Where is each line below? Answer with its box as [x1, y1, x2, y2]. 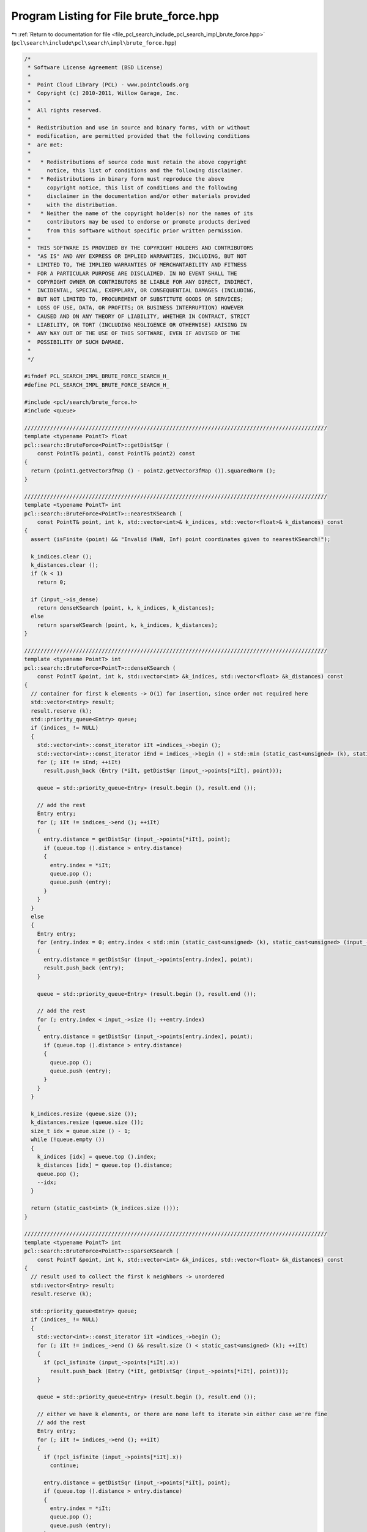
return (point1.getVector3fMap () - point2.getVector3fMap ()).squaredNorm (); [31, 467, 276, 474]
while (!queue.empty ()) [31, 1136, 105, 1143]
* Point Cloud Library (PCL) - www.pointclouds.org [28, 82, 189, 88]
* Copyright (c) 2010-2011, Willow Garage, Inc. [28, 89, 180, 97]
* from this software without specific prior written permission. [28, 227, 244, 234]
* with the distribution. [28, 201, 119, 208]
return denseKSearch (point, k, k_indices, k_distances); [37, 604, 215, 611]
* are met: [28, 141, 64, 148]
